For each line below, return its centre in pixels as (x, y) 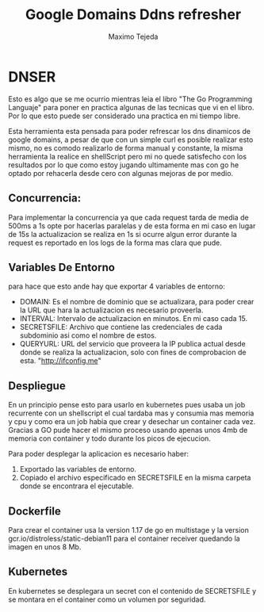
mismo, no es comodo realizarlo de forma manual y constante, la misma (126, 147)
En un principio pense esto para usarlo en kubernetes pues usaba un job (127, 405)
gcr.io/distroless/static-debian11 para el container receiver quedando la (124, 538)
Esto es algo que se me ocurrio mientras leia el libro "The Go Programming (130, 99)
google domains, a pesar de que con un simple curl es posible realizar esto (131, 140)
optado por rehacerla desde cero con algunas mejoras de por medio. (121, 173)
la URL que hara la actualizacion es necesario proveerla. (111, 310)
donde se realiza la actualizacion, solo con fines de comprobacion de (133, 352)
